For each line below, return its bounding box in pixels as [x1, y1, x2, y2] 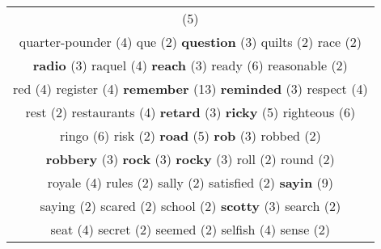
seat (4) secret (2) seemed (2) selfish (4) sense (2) [50, 220, 331, 238]
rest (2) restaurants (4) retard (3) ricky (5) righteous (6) [25, 103, 356, 121]
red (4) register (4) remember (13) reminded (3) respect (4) [13, 79, 368, 98]
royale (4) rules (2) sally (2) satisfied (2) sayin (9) [47, 173, 333, 192]
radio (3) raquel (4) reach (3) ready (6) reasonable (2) [32, 56, 348, 74]
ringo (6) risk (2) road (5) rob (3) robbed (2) [59, 126, 321, 145]
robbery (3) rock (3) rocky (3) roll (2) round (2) [45, 150, 335, 168]
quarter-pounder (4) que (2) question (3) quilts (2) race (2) [19, 32, 362, 51]
